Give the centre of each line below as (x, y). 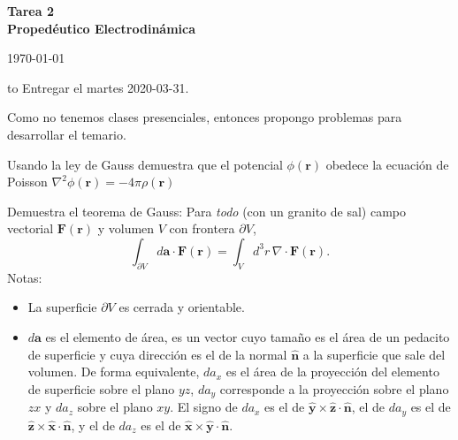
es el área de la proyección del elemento (332, 372)
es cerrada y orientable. (182, 307)
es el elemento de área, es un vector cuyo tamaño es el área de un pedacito (248, 336)
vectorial (31, 228)
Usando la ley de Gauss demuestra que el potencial (145, 164)
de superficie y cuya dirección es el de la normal (157, 354)
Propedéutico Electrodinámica (102, 28)
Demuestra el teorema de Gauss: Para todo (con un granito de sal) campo (206, 211)
